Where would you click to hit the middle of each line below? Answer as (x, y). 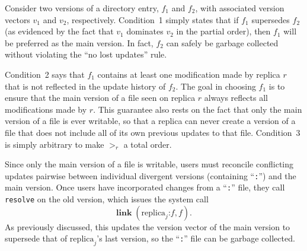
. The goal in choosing (216, 86)
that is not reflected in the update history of (85, 86)
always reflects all (236, 98)
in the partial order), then (223, 31)
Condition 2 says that (45, 74)
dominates (145, 31)
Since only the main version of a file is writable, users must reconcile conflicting (149, 164)
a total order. (148, 144)
